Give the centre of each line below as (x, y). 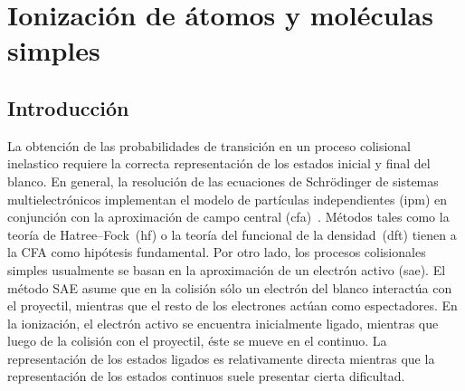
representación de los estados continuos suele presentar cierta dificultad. (206, 376)
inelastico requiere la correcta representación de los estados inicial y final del (219, 163)
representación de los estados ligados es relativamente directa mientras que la (221, 358)
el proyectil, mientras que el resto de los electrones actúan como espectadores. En (232, 305)
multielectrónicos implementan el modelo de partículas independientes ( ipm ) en (228, 199)
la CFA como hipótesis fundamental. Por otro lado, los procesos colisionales (217, 252)
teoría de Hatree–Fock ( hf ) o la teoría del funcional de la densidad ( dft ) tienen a (232, 234)
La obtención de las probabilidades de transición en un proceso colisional (209, 145)
